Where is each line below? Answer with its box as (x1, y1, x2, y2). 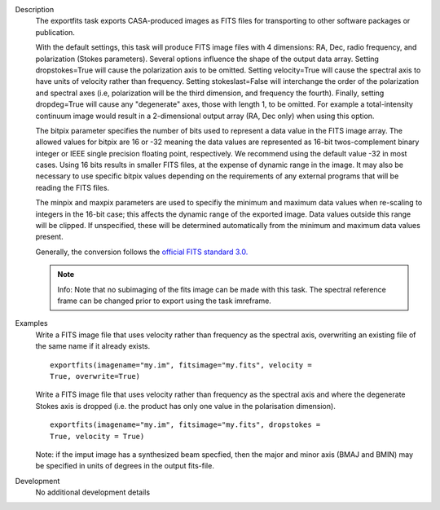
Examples (15, 319, 48, 328)
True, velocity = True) (50, 432, 145, 441)
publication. (35, 27, 75, 37)
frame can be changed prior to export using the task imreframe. (57, 296, 272, 306)
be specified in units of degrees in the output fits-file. (35, 461, 215, 471)
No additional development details (35, 487, 151, 497)
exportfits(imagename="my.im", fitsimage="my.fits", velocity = (50, 360, 313, 370)
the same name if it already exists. (35, 341, 151, 351)
